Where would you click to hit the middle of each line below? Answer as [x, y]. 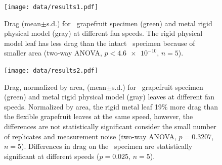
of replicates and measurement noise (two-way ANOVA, [90, 136]
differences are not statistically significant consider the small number [110, 126]
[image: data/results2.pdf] [51, 71]
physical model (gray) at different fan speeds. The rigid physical [103, 33]
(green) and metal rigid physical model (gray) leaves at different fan [109, 97]
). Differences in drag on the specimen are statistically [107, 146]
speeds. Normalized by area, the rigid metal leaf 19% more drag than [111, 106]
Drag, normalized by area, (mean [55, 87]
